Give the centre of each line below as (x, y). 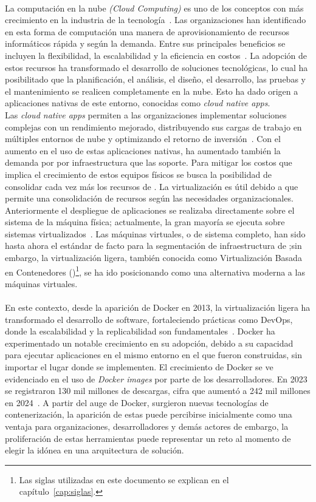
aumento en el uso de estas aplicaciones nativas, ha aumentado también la (143, 150)
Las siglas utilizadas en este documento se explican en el (124, 479)
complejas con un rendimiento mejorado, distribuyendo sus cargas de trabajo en (153, 127)
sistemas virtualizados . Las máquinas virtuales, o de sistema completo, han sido (155, 233)
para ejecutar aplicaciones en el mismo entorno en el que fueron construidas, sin (154, 355)
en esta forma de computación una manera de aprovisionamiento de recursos (147, 31)
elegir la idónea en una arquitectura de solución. (94, 450)
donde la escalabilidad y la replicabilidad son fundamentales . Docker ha (140, 331)
